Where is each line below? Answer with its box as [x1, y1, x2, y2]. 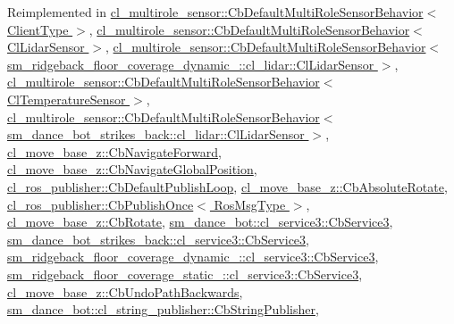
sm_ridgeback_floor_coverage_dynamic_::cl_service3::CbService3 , [7, 247, 379, 266]
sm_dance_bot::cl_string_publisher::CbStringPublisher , [7, 300, 319, 319]
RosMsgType [214, 195, 286, 213]
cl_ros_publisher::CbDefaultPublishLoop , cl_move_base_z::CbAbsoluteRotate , [7, 177, 448, 195]
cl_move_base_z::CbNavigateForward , [7, 142, 222, 161]
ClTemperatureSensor [7, 89, 126, 108]
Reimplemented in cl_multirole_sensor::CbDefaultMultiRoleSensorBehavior [7, 3, 424, 21]
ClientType [7, 20, 69, 38]
